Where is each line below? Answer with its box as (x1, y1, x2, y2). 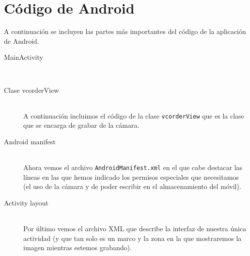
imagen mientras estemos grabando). (23, 242, 132, 253)
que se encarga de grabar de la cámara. (23, 120, 140, 130)
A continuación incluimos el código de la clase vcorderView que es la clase (23, 110, 244, 120)
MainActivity (4, 52, 43, 62)
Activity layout (4, 197, 48, 207)
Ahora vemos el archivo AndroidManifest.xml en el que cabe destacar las (23, 162, 243, 172)
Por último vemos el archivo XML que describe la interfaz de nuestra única (23, 223, 247, 234)
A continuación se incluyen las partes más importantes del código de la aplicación (4, 26, 246, 36)
